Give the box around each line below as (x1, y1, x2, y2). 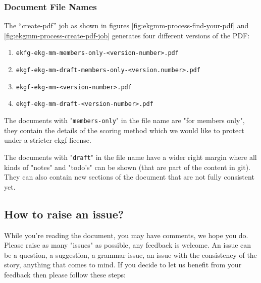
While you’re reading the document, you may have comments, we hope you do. (4, 230, 248, 240)
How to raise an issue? (4, 206, 124, 221)
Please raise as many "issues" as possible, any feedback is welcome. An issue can (4, 240, 251, 250)
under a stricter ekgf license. (4, 135, 91, 145)
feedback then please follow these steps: (4, 269, 126, 279)
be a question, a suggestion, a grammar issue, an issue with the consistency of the (4, 249, 257, 260)
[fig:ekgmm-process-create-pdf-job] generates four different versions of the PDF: (4, 30, 250, 40)
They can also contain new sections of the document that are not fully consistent (4, 172, 254, 182)
